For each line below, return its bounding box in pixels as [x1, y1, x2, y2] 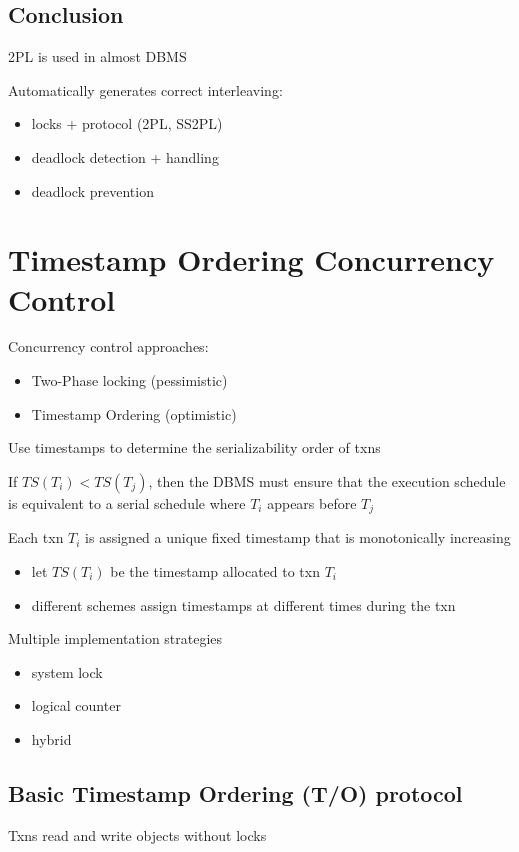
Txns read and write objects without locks [8, 824, 267, 845]
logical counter [31, 695, 121, 716]
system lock [31, 661, 103, 682]
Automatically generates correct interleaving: [8, 79, 283, 100]
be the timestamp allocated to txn [110, 560, 320, 581]
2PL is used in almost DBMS [8, 46, 187, 67]
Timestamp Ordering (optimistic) [31, 403, 237, 424]
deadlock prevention [31, 180, 154, 201]
